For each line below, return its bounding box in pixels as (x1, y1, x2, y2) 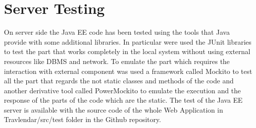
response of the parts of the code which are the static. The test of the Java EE (4, 95, 243, 105)
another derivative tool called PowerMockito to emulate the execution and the (4, 85, 241, 95)
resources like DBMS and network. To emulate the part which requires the (4, 56, 230, 66)
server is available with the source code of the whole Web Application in (4, 104, 223, 115)
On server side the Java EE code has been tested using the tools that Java (4, 27, 230, 37)
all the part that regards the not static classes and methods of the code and (4, 75, 234, 86)
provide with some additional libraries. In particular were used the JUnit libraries (4, 36, 252, 47)
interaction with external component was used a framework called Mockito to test (4, 65, 253, 76)
